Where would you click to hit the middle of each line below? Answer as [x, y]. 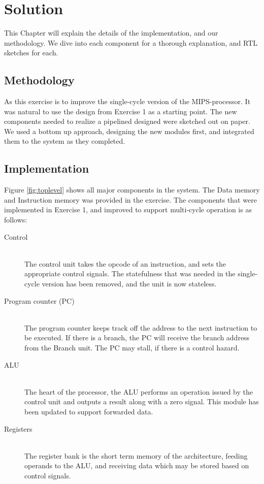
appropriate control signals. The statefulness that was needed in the [130, 273]
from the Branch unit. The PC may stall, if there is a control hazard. [132, 347]
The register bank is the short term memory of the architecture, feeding [136, 455]
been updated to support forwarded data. [89, 411]
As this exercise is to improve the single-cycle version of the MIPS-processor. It [127, 101]
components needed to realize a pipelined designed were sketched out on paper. [127, 121]
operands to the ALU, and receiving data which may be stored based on [137, 465]
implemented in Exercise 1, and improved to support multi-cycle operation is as [128, 209]
